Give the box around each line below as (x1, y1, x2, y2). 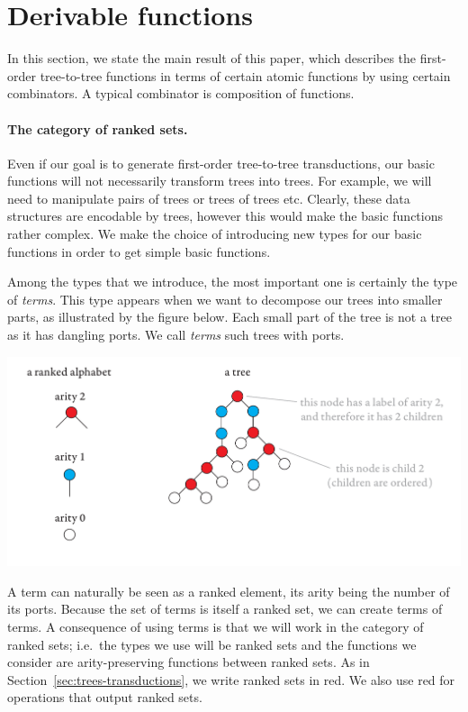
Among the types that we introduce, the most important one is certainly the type (7, 272, 458, 291)
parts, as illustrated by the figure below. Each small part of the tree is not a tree (7, 307, 452, 326)
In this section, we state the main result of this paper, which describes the (7, 49, 417, 68)
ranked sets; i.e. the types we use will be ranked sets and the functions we (7, 634, 417, 653)
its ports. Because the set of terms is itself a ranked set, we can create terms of (7, 599, 443, 618)
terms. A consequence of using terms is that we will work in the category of (7, 616, 424, 635)
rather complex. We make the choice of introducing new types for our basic (7, 224, 422, 243)
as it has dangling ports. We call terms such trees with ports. (7, 325, 345, 344)
